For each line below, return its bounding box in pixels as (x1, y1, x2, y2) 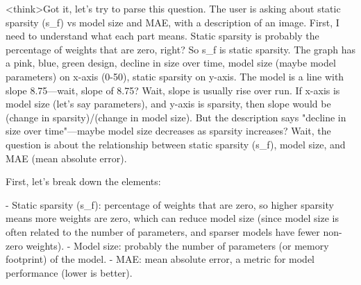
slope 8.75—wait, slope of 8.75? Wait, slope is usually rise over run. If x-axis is (6, 83, 340, 97)
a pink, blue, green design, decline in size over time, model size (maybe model (6, 55, 336, 70)
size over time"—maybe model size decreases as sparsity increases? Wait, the (6, 123, 331, 138)
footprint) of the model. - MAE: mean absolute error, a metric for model (6, 252, 315, 266)
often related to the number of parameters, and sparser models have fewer (6, 224, 320, 239)
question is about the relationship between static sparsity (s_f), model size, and (6, 137, 346, 151)
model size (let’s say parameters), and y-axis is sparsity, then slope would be (6, 96, 331, 111)
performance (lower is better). (6, 265, 133, 279)
